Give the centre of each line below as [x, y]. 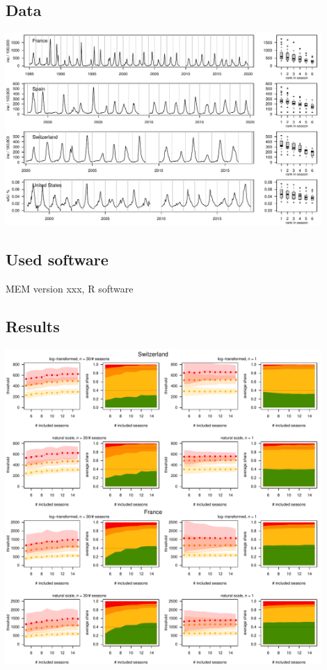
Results [33, 326]
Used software [57, 259]
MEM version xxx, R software [70, 288]
